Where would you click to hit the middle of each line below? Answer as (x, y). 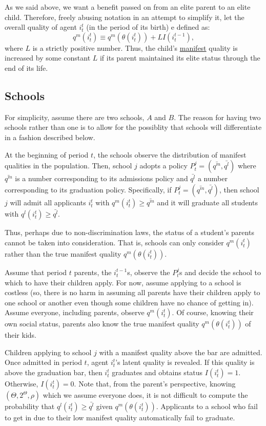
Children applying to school (48, 352)
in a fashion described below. (50, 137)
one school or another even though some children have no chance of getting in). (129, 302)
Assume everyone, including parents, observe (75, 312)
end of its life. (26, 67)
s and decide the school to (220, 272)
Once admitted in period (43, 362)
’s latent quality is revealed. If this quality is (185, 362)
